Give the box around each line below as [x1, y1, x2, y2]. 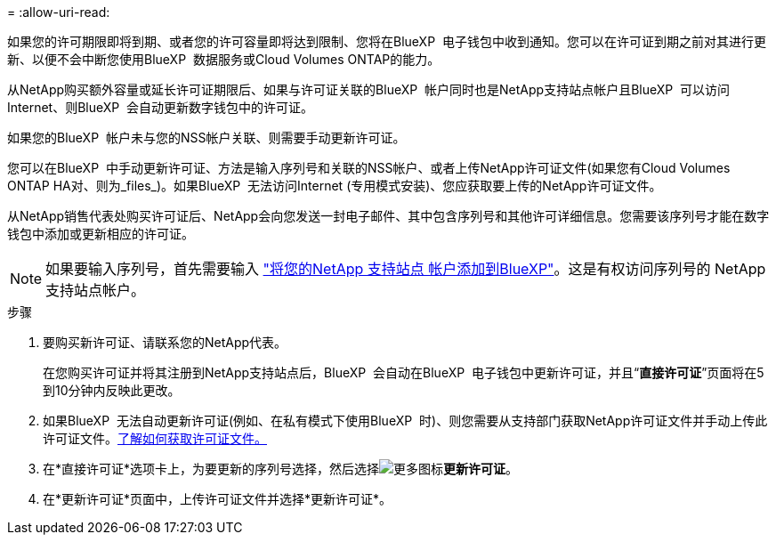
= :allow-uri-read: [7, 4, 110, 20]
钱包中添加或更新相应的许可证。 [7, 226, 194, 241]
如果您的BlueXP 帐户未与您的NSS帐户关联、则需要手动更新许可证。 [7, 130, 406, 145]
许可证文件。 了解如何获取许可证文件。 [43, 431, 267, 446]
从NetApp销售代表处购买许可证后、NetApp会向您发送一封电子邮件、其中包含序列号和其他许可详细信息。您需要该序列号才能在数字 [7, 208, 770, 223]
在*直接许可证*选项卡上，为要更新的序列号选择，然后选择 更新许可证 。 [43, 461, 519, 476]
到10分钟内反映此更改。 [43, 383, 181, 398]
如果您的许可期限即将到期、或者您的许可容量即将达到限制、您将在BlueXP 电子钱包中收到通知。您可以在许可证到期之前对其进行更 [7, 34, 766, 49]
